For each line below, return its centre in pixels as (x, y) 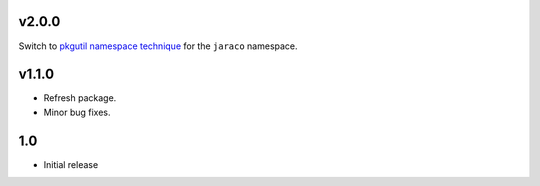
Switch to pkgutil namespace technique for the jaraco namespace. (158, 46)
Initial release (71, 164)
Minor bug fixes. (77, 112)
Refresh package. (80, 98)
